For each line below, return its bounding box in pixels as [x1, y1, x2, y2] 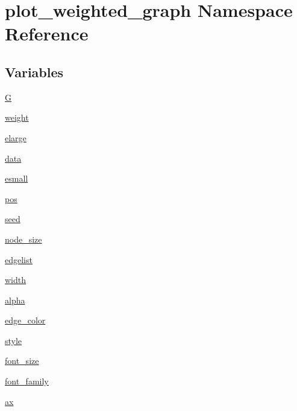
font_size [5, 354, 39, 367]
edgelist [5, 253, 33, 266]
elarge [5, 131, 27, 144]
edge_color [5, 314, 46, 327]
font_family [5, 375, 49, 387]
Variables [5, 62, 64, 81]
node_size [5, 232, 42, 245]
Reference [5, 21, 89, 46]
